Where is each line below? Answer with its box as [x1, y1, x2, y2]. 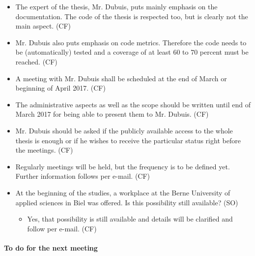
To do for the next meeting [4, 242, 98, 253]
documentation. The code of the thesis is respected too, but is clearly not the [15, 11, 248, 21]
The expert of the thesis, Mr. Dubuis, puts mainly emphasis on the [15, 1, 218, 11]
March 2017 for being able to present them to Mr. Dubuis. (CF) [15, 109, 209, 119]
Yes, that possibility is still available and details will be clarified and [27, 214, 233, 224]
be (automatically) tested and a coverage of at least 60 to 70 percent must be [15, 47, 249, 57]
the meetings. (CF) [15, 145, 73, 155]
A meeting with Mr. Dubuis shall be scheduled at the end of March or [15, 73, 227, 83]
